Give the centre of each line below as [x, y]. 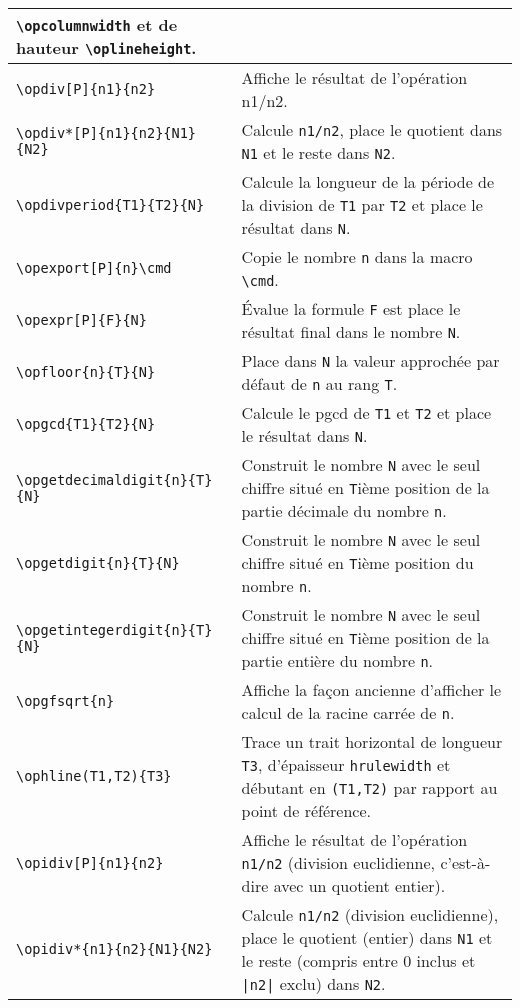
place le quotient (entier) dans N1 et [367, 937]
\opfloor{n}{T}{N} [86, 372]
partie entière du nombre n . [337, 660]
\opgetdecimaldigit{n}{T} [114, 479]
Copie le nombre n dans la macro [357, 256]
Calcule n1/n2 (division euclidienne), [370, 914]
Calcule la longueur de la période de [368, 181]
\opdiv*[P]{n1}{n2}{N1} [106, 133]
